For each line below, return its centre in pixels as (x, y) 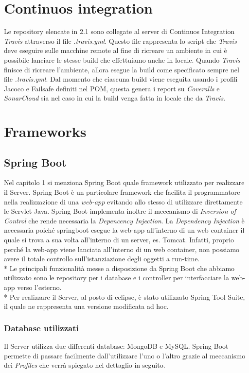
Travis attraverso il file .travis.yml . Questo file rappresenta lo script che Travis (120, 41)
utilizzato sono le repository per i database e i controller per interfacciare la (116, 278)
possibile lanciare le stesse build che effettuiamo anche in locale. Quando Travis (122, 59)
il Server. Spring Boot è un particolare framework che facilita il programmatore (122, 192)
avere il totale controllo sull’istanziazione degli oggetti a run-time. (102, 259)
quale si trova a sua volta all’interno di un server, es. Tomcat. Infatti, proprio (119, 240)
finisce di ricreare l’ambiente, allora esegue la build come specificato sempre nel (122, 69)
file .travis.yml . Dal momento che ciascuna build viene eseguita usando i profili (121, 79)
